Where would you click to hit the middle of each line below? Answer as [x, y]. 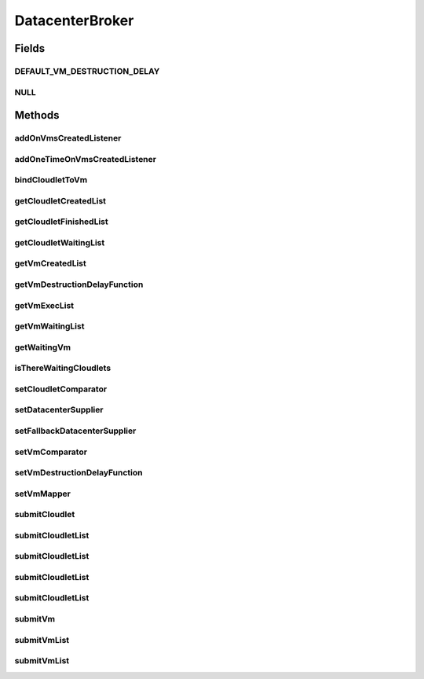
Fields [30, 48]
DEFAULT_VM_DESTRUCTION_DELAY [87, 71]
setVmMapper [42, 494]
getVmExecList [44, 305]
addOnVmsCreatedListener [68, 138]
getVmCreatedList [50, 263]
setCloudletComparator [61, 389]
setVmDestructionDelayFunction [79, 473]
